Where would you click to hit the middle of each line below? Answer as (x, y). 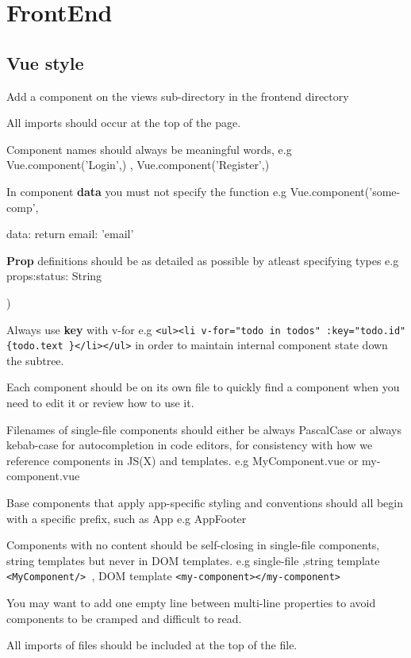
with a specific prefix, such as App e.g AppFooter (127, 518)
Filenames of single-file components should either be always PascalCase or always (204, 429)
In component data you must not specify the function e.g (147, 191)
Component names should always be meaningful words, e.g (149, 149)
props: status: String (54, 276)
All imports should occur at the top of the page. (124, 123)
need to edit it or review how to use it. (100, 403)
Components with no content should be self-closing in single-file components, (193, 545)
